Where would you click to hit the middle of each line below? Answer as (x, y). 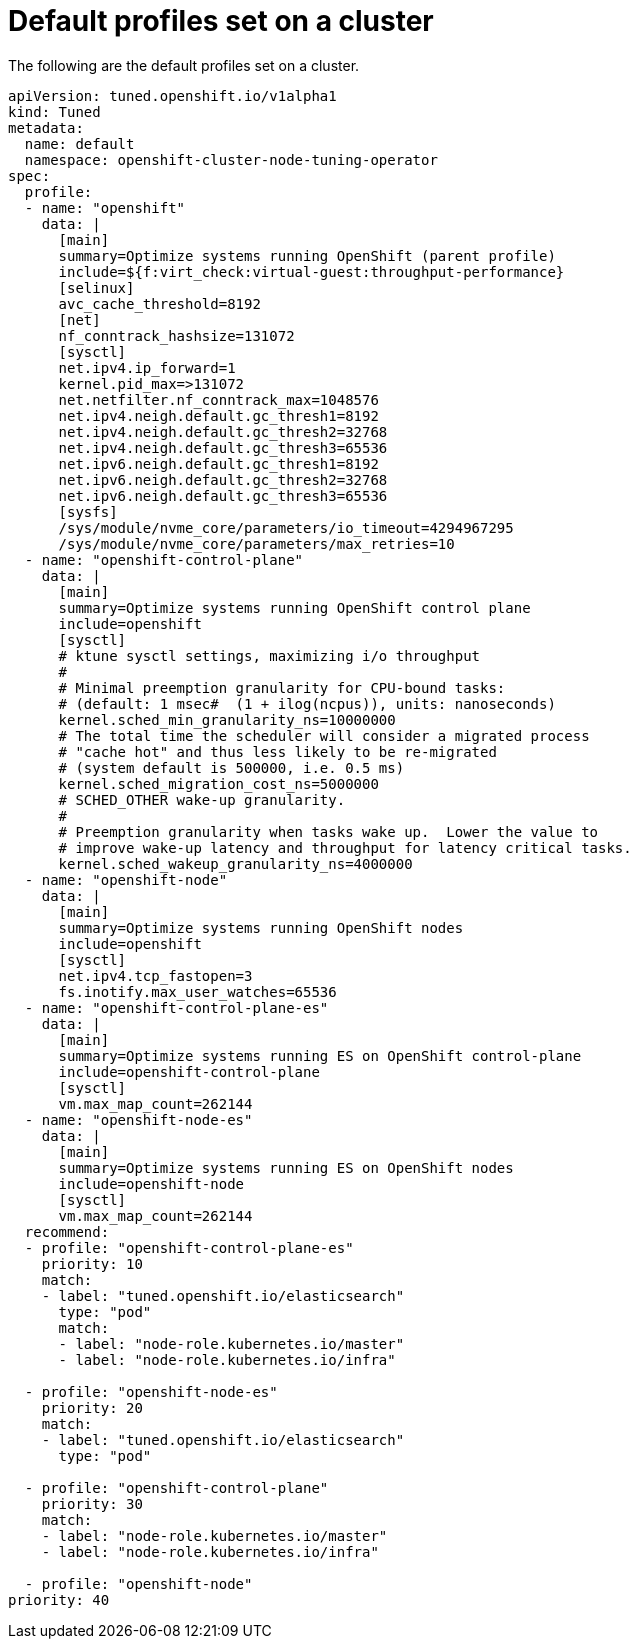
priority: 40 (59, 1599)
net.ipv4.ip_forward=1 (147, 367)
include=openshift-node (151, 1183)
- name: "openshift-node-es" (138, 1119)
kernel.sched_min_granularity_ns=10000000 (227, 719)
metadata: (46, 127)
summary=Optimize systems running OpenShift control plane (294, 607)
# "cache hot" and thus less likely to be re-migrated (277, 751)
